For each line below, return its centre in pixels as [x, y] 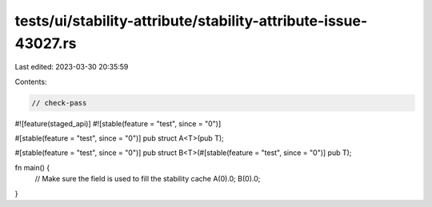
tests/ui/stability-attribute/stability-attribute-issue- [191, 21]
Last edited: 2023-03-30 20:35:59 [72, 67]
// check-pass [59, 103]
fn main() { [32, 167]
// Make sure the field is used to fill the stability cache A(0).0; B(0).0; [148, 179]
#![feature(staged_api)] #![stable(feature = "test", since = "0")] [118, 123]
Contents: [31, 82]
